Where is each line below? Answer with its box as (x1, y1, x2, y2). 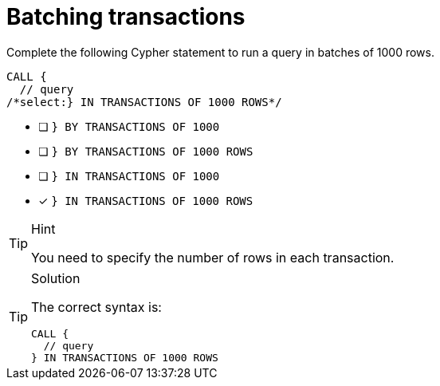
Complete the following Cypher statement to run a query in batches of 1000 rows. (6, 45, 434, 59)
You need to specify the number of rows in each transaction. (31, 249, 395, 266)
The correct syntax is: (31, 298, 162, 315)
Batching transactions (6, 3, 246, 30)
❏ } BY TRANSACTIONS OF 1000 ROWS (38, 144, 253, 158)
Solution (31, 270, 81, 286)
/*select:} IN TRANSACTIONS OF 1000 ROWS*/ (6, 95, 282, 108)
